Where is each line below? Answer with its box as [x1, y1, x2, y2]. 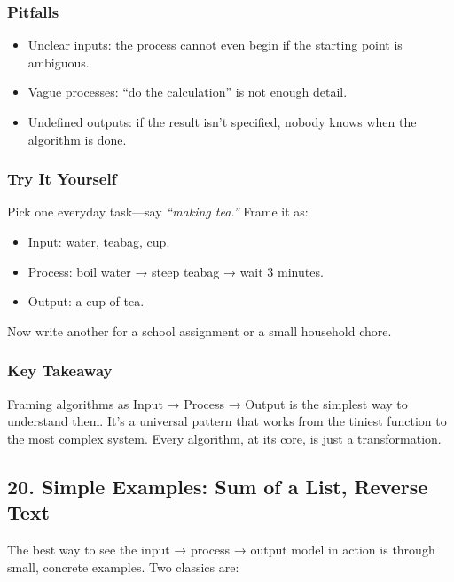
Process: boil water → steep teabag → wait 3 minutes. [27, 262, 324, 280]
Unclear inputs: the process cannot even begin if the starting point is [27, 35, 403, 54]
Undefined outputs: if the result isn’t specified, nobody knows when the [27, 113, 417, 130]
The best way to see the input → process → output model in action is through [7, 539, 435, 558]
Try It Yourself [7, 168, 117, 190]
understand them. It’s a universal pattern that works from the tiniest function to [7, 412, 447, 430]
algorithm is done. [27, 130, 127, 148]
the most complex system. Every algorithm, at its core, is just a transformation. [7, 429, 442, 447]
